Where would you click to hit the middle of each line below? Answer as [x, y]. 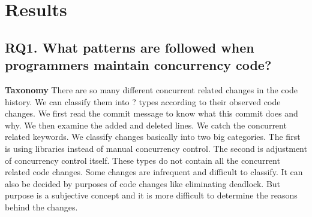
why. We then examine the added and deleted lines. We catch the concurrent [146, 125]
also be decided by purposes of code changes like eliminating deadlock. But [143, 183]
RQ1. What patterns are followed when [130, 47]
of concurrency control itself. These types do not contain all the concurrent [142, 160]
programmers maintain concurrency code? [138, 65]
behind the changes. [41, 207]
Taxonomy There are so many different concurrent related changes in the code [151, 89]
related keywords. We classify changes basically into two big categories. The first [153, 137]
